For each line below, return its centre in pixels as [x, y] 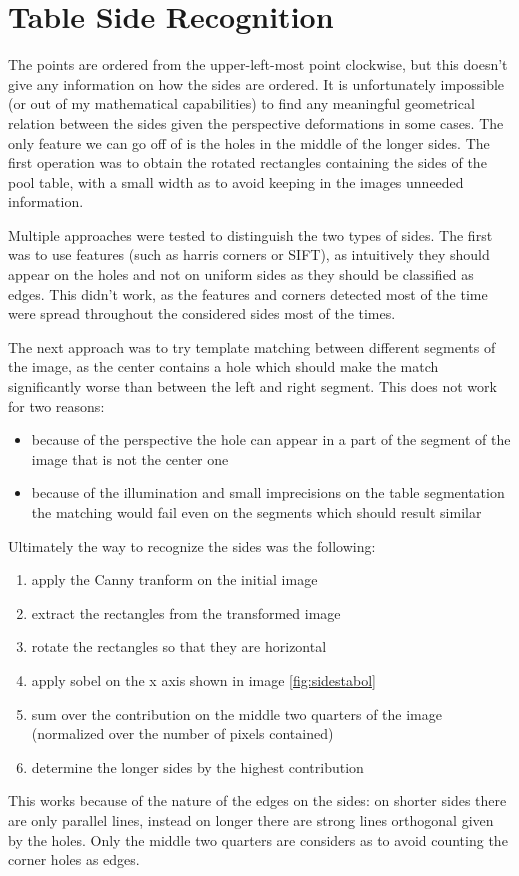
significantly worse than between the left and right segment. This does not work [252, 386]
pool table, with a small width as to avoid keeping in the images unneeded [236, 181]
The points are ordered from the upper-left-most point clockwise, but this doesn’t [258, 64]
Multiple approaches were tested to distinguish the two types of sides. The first [250, 234]
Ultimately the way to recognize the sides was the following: [192, 545]
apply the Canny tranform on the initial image [174, 579]
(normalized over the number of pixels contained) [182, 733]
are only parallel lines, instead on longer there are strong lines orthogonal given [251, 819]
